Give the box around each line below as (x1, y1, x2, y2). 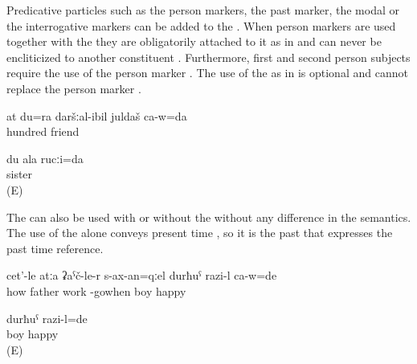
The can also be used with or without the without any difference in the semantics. (6, 208, 411, 225)
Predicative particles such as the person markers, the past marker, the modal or (6, 2, 399, 18)
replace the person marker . (6, 80, 141, 96)
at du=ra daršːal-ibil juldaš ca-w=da (6, 107, 187, 124)
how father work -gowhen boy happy (6, 282, 186, 299)
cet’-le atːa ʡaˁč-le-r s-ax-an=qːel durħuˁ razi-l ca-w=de (6, 267, 277, 284)
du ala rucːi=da (6, 149, 84, 166)
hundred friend (6, 123, 80, 140)
